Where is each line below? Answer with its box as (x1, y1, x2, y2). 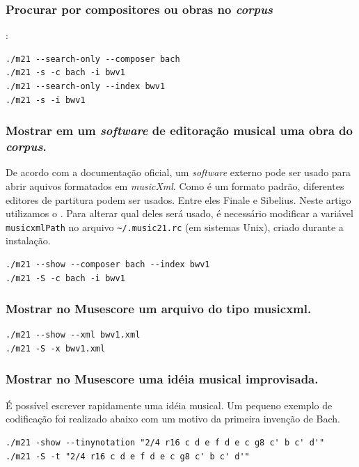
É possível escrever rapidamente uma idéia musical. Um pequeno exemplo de (6, 397, 333, 412)
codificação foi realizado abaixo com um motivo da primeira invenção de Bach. (6, 411, 340, 426)
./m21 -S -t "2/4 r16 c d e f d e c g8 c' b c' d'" (6, 451, 250, 461)
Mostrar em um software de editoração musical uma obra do (6, 122, 353, 139)
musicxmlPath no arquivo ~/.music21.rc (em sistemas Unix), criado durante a (6, 219, 344, 234)
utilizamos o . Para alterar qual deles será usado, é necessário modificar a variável (6, 206, 353, 221)
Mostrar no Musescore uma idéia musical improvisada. (6, 370, 319, 388)
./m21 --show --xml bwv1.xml (6, 330, 141, 340)
